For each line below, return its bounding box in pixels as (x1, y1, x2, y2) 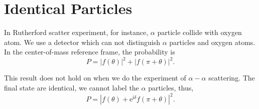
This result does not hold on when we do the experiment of (4, 72, 186, 83)
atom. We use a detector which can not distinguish (4, 36, 160, 47)
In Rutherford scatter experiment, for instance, (4, 27, 149, 37)
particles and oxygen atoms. (169, 36, 255, 47)
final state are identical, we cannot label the (4, 82, 139, 92)
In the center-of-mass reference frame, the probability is (4, 46, 175, 57)
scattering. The (208, 72, 255, 83)
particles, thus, (148, 82, 194, 92)
